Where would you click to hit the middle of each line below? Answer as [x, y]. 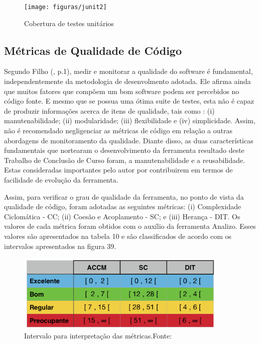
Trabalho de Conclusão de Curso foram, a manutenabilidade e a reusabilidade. [124, 160]
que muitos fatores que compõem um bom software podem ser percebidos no [122, 91]
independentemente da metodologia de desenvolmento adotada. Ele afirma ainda [127, 81]
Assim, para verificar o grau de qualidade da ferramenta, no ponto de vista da [124, 196]
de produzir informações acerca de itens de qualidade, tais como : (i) [109, 110]
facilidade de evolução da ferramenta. [61, 179]
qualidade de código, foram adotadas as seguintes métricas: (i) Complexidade [123, 206]
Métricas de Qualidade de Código [93, 50]
